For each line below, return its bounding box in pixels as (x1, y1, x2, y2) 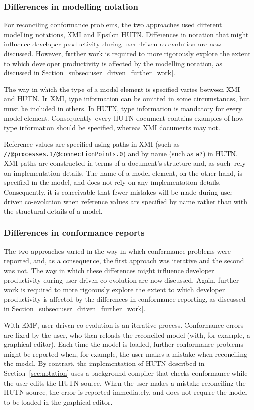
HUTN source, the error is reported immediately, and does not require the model (4, 387, 247, 397)
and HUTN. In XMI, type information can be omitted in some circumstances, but (4, 93, 250, 104)
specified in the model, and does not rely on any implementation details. (4, 177, 221, 187)
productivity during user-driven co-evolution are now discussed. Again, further (4, 274, 239, 285)
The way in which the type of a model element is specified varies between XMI (4, 84, 240, 94)
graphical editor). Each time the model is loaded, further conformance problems (4, 339, 244, 349)
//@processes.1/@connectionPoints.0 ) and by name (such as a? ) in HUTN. (4, 148, 238, 159)
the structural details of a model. (4, 205, 103, 216)
